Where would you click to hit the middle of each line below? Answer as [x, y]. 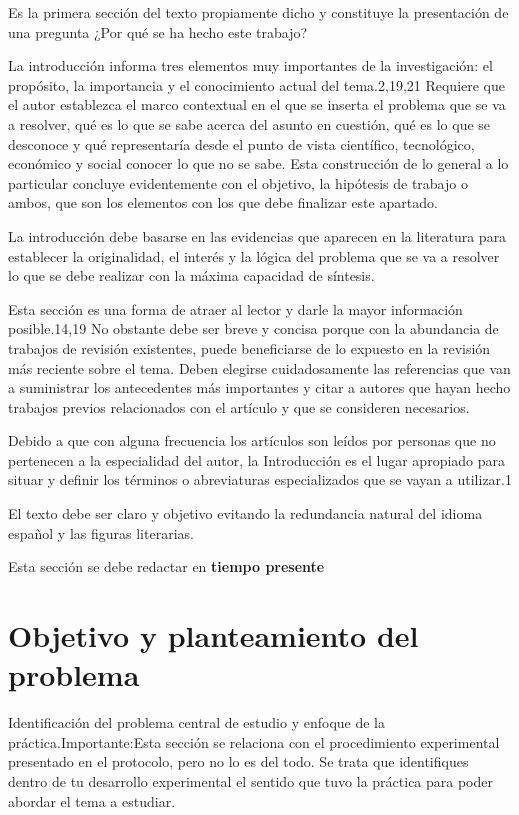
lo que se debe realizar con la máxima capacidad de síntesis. [191, 275]
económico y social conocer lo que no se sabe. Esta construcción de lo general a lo [258, 163]
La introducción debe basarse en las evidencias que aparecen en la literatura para [257, 235]
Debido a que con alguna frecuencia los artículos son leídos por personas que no [252, 440]
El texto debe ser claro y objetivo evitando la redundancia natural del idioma [245, 513]
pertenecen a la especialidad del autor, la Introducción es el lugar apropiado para [257, 459]
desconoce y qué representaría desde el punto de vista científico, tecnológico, [241, 143]
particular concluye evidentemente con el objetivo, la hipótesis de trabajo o [238, 182]
